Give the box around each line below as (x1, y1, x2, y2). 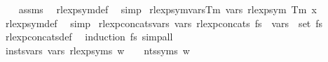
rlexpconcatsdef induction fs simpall (5, 29, 173, 44)
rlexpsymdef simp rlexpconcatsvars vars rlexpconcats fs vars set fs (5, 15, 323, 30)
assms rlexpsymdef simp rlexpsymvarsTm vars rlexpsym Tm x (18, 2, 317, 16)
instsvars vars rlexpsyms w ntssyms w (5, 42, 190, 57)
